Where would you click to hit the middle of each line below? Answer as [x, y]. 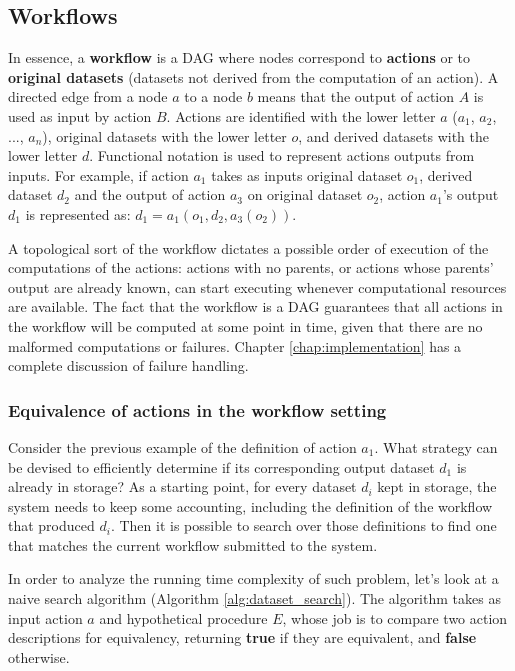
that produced [51, 525]
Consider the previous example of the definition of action [182, 446]
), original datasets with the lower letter [164, 135]
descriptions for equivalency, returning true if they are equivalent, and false [242, 637]
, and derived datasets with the [394, 135]
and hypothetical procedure [183, 617]
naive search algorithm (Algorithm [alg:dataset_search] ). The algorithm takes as [254, 598]
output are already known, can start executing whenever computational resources [257, 286]
